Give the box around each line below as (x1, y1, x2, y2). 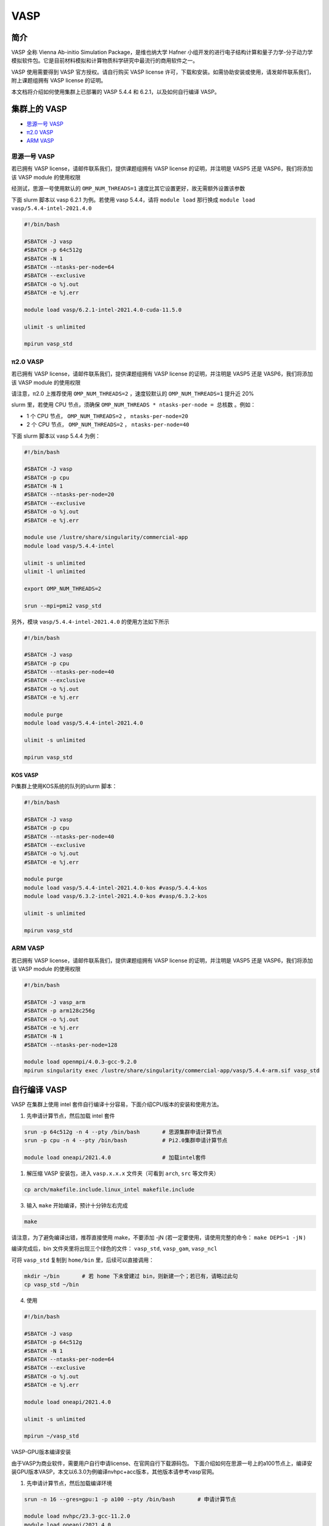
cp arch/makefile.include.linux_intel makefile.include (24, 1186, 195, 1193)
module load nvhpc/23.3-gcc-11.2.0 (24, 1513, 130, 1520)
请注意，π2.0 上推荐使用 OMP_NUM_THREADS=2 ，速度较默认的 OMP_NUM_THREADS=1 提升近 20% (11, 389, 254, 397)
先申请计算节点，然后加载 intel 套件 (26, 1112, 115, 1119)
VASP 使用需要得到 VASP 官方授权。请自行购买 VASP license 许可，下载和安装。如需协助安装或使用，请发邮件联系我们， (11, 68, 315, 76)
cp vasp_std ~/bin (24, 1281, 79, 1288)
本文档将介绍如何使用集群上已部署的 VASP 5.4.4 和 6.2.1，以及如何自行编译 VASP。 (11, 88, 221, 95)
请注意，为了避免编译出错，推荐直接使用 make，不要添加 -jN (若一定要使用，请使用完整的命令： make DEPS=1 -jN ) (11, 1234, 306, 1241)
